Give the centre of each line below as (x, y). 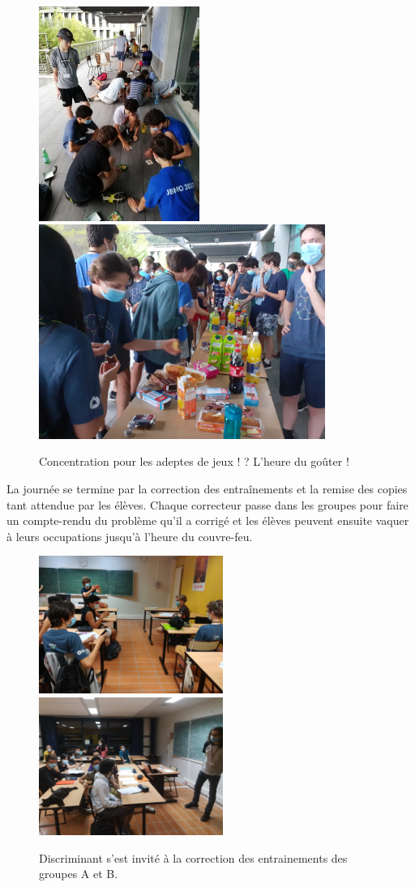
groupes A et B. (79, 874)
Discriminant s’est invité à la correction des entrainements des (193, 857)
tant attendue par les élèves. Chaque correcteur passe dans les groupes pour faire (207, 504)
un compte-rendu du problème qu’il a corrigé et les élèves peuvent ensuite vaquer (208, 520)
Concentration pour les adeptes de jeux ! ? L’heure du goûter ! (194, 461)
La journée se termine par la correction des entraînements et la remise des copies (207, 488)
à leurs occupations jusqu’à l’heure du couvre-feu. (130, 536)
